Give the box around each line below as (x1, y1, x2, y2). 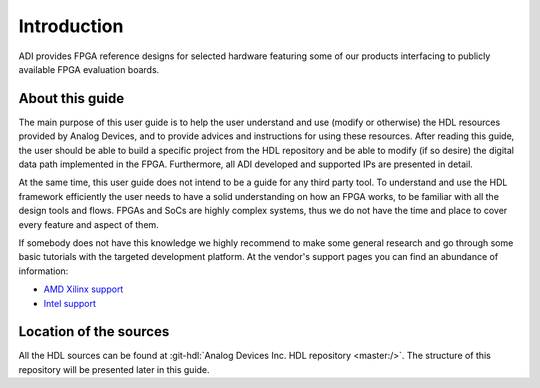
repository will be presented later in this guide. (18, 363, 210, 375)
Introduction (18, 15, 124, 37)
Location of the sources (18, 323, 170, 340)
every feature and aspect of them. (18, 218, 159, 230)
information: (18, 265, 69, 277)
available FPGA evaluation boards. (18, 63, 160, 75)
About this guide (18, 90, 125, 107)
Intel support (43, 297, 97, 309)
